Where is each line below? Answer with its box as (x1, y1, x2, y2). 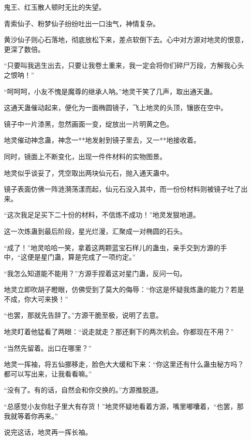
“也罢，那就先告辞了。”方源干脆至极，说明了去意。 (4, 310, 163, 320)
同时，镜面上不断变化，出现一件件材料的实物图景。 (4, 151, 166, 161)
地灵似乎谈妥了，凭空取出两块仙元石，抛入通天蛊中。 (4, 167, 173, 178)
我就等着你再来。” (4, 410, 58, 421)
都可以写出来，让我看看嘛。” (4, 368, 92, 378)
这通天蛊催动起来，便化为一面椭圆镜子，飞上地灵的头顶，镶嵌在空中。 (4, 102, 227, 113)
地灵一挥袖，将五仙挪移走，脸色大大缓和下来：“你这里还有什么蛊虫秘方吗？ (4, 359, 244, 369)
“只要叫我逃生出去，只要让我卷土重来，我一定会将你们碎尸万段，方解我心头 (4, 60, 244, 70)
